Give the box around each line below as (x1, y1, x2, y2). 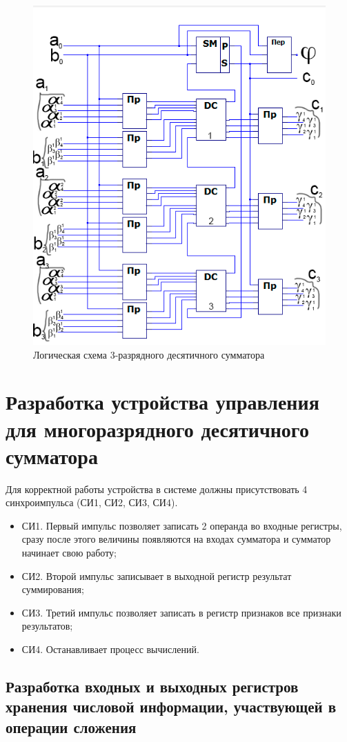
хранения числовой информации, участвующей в (6, 696, 337, 717)
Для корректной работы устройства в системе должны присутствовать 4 (6, 481, 308, 496)
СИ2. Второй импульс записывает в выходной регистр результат (21, 568, 292, 583)
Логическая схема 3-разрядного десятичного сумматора (33, 347, 265, 361)
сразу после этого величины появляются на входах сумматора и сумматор (21, 532, 331, 546)
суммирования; (21, 582, 84, 596)
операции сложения (6, 716, 137, 737)
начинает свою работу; (21, 545, 117, 560)
